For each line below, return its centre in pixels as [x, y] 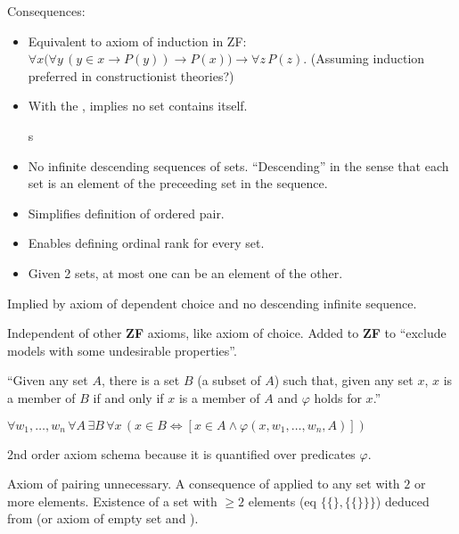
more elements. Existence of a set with [112, 501]
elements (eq [282, 501]
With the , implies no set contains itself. [138, 106]
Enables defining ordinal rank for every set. [146, 243]
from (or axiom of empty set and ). [103, 518]
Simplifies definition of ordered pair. [126, 213]
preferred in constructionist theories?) [131, 75]
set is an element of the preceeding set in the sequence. [178, 183]
